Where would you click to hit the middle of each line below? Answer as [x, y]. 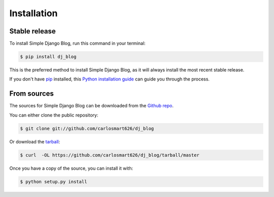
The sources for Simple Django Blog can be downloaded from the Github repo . [91, 106]
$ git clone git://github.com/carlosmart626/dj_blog [87, 128]
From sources [32, 94]
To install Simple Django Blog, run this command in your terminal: [77, 44]
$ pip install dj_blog [48, 57]
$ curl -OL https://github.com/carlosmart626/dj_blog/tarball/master [110, 155]
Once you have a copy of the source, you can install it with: [71, 168]
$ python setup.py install [54, 182]
